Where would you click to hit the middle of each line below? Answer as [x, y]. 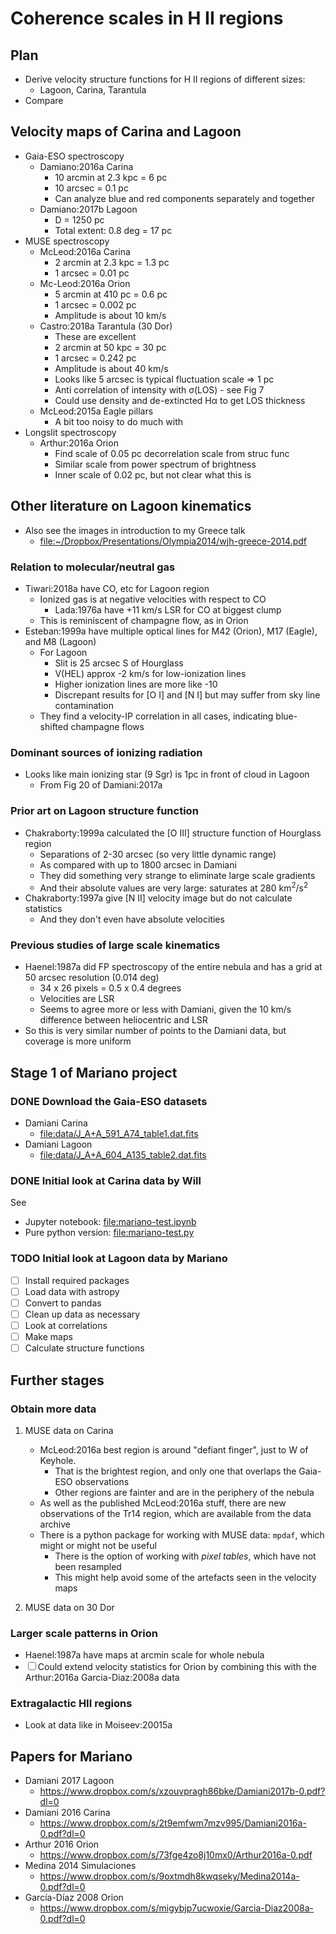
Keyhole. [58, 1460]
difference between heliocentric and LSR [123, 1020]
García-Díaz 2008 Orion [74, 1898]
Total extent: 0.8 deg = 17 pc [113, 230]
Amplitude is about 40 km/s [111, 368]
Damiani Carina [56, 1123]
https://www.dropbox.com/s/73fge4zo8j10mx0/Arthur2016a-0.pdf [176, 1855]
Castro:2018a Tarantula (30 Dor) [106, 326]
